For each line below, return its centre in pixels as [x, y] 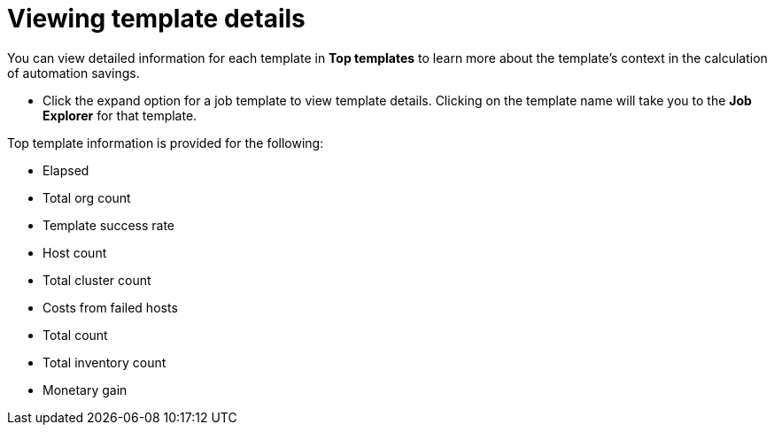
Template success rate [109, 225]
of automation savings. [74, 73]
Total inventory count [104, 362]
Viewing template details [156, 19]
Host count [75, 252]
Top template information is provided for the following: [166, 143]
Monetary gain [85, 390]
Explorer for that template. [120, 115]
